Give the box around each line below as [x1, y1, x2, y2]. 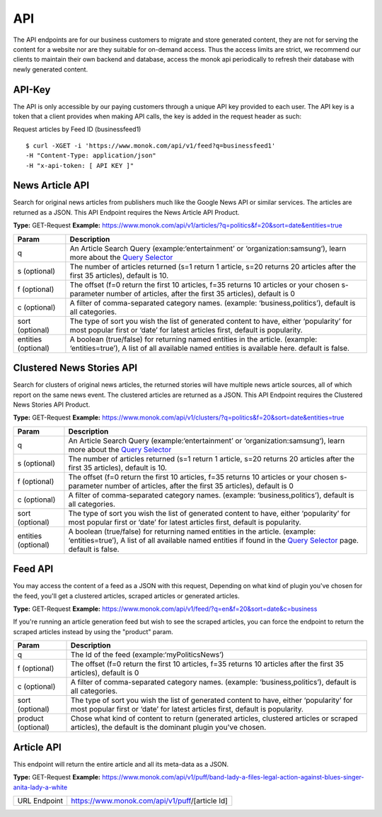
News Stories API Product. [13, 400, 91, 409]
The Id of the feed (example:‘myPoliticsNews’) [70, 650, 224, 660]
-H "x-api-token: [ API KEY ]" [25, 162, 134, 169]
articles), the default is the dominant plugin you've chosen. [70, 723, 267, 733]
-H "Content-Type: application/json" [25, 152, 157, 159]
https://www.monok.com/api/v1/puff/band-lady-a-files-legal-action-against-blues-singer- [101, 773, 364, 782]
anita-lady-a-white [13, 783, 68, 791]
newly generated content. [13, 64, 88, 74]
